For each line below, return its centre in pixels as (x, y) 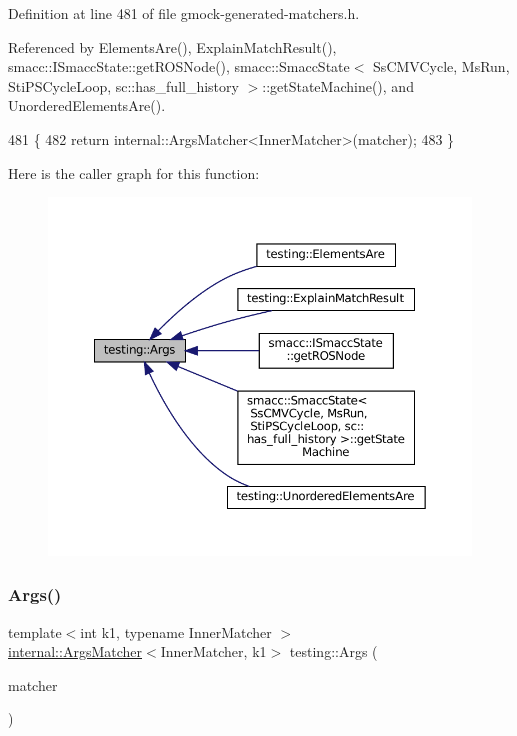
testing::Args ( (333, 651)
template (35, 631)
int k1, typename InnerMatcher (176, 631)
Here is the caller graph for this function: (134, 172)
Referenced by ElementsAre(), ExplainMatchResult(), (172, 46)
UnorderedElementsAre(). (87, 105)
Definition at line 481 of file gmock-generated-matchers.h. (184, 13)
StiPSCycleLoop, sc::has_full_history (123, 85)
